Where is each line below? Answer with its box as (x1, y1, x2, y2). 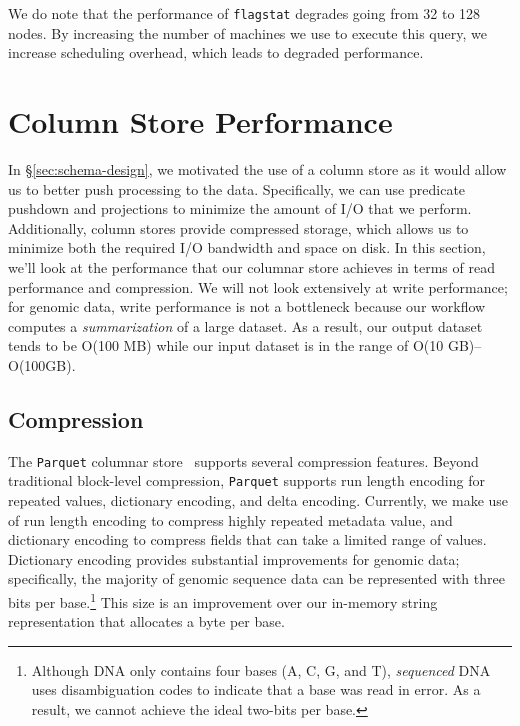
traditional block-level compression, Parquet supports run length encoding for (8, 470, 485, 491)
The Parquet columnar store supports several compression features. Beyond (8, 450, 479, 471)
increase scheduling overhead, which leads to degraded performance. (8, 42, 424, 63)
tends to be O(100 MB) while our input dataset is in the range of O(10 (8, 335, 444, 356)
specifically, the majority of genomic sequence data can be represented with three (8, 568, 505, 589)
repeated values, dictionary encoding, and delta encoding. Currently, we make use (8, 490, 509, 511)
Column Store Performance (8, 101, 393, 142)
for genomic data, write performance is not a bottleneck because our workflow (8, 296, 486, 317)
